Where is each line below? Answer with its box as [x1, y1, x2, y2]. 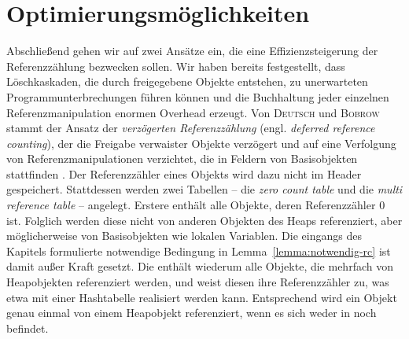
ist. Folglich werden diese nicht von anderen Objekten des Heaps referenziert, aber [6, 212, 403, 228]
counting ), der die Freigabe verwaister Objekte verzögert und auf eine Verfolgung [6, 134, 396, 151]
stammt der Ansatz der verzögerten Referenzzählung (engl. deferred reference [6, 120, 375, 136]
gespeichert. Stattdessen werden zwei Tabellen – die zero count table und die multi [6, 181, 403, 197]
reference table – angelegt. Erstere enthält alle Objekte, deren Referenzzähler [6, 197, 376, 213]
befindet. [6, 319, 49, 336]
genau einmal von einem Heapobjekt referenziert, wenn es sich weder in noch [6, 304, 377, 321]
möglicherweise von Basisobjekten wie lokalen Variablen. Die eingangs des [6, 227, 362, 244]
